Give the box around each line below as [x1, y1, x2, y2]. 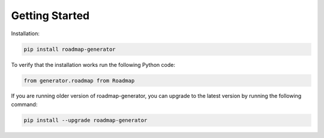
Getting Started [11, 9, 90, 22]
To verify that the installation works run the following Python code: [11, 61, 175, 68]
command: [11, 100, 38, 108]
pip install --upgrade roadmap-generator [23, 116, 148, 124]
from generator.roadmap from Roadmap [23, 77, 135, 84]
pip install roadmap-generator [23, 45, 116, 53]
